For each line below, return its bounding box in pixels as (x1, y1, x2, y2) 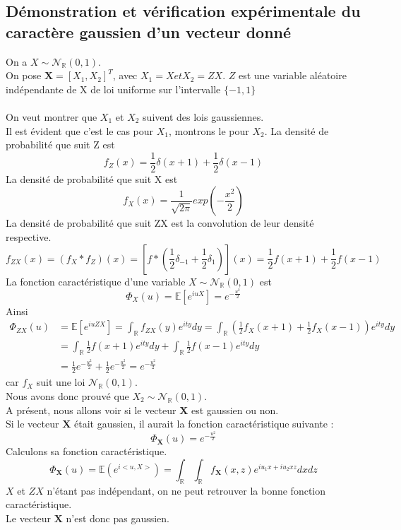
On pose (6, 68, 42, 83)
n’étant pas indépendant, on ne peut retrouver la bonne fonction (47, 483, 326, 497)
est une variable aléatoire (238, 68, 347, 83)
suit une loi (36, 375, 85, 389)
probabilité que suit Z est (6, 137, 115, 152)
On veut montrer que (6, 109, 97, 124)
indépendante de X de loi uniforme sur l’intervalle (6, 81, 221, 96)
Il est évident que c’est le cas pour (6, 123, 154, 138)
